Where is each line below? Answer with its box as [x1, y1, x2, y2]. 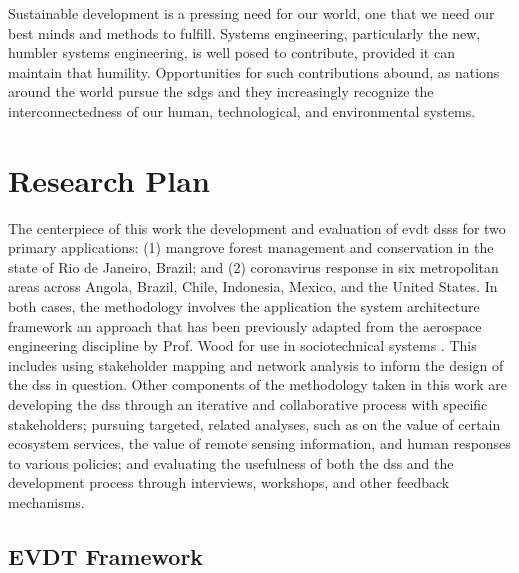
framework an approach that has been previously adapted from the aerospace [8, 315, 482, 336]
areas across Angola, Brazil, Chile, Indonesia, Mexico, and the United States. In [8, 276, 498, 297]
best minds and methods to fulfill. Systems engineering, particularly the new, [8, 22, 481, 43]
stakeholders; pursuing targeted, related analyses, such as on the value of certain [8, 413, 501, 434]
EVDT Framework [8, 540, 204, 571]
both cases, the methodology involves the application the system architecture [8, 296, 480, 317]
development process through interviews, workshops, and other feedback [8, 472, 450, 493]
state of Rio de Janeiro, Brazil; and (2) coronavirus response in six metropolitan [8, 256, 499, 277]
